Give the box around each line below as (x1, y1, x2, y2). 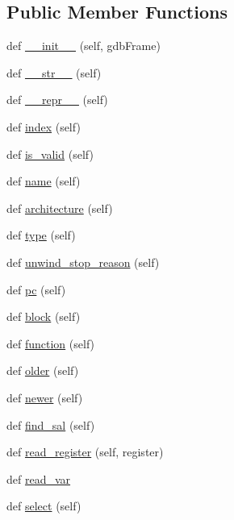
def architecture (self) (6, 199, 113, 216)
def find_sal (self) (6, 416, 95, 433)
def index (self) (6, 118, 81, 135)
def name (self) (6, 173, 81, 189)
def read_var (6, 470, 71, 487)
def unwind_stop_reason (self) (6, 253, 160, 270)
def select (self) (6, 497, 81, 514)
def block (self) (6, 308, 81, 325)
